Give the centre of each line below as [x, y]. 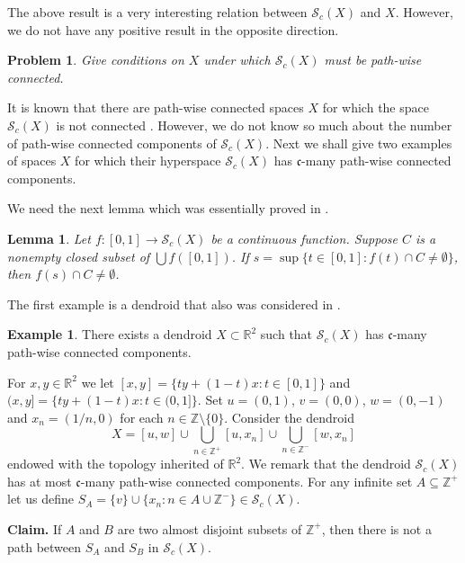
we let [98, 382]
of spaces [32, 161]
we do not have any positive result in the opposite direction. [173, 29]
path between [45, 546]
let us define [40, 499]
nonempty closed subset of [79, 256]
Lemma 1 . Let [49, 238]
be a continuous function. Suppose [304, 238]
